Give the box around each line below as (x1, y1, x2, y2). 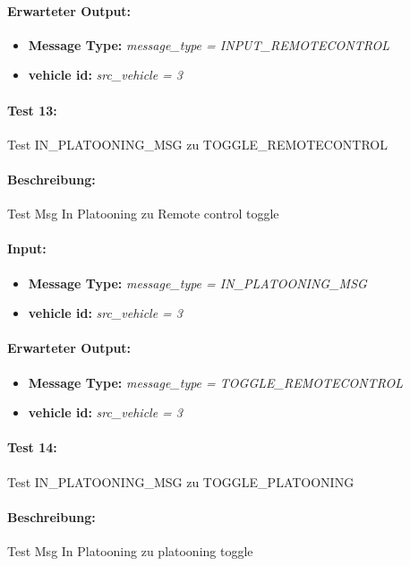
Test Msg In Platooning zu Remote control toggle (7, 204, 279, 223)
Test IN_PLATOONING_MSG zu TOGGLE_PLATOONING (7, 472, 354, 491)
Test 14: (7, 438, 57, 457)
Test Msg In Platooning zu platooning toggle (7, 541, 253, 560)
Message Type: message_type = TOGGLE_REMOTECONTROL (28, 373, 403, 391)
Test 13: (7, 100, 57, 119)
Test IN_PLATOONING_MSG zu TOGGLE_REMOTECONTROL (7, 134, 388, 153)
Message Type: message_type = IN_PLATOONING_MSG (28, 273, 367, 292)
